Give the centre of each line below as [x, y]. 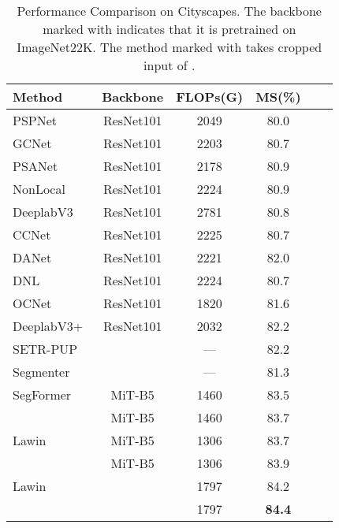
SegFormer [42, 394]
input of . [169, 65]
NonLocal [39, 189]
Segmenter [41, 372]
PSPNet [35, 120]
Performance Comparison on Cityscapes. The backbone [169, 11]
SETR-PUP [45, 349]
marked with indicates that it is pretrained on [169, 29]
